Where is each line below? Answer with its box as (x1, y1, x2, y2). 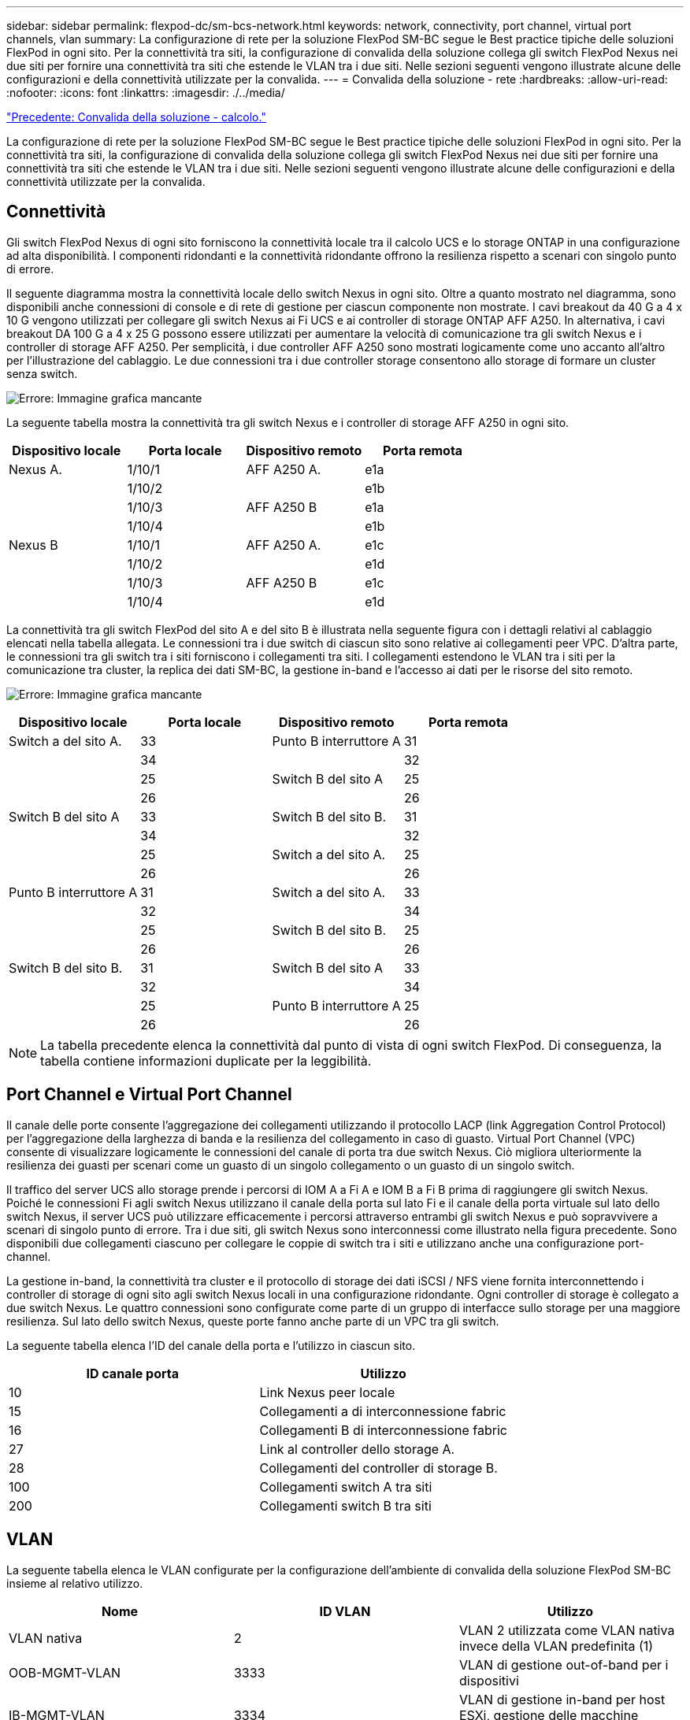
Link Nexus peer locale (259, 1384, 395, 1400)
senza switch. (6, 366, 78, 380)
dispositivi (458, 1672, 519, 1688)
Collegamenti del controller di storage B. (259, 1459, 498, 1476)
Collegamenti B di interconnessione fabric (259, 1422, 507, 1438)
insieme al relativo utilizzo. (6, 1576, 143, 1590)
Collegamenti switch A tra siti (259, 1478, 432, 1495)
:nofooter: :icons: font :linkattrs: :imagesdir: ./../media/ (6, 86, 285, 99)
